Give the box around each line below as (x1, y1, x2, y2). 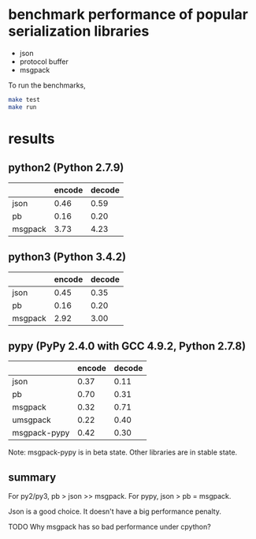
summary (8, 470, 57, 484)
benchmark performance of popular (8, 6, 248, 24)
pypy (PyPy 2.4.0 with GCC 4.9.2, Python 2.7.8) (8, 339, 247, 353)
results (8, 129, 55, 148)
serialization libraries (8, 22, 150, 40)
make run (8, 103, 37, 111)
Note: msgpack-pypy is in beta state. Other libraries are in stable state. (8, 447, 238, 457)
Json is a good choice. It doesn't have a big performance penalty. (8, 507, 222, 516)
